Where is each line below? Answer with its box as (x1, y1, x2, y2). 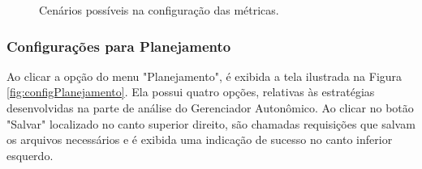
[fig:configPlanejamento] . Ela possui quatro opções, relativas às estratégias (6, 83, 375, 100)
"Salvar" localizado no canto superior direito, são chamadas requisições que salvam (6, 115, 416, 132)
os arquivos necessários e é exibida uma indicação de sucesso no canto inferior (6, 131, 393, 148)
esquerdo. (6, 146, 54, 163)
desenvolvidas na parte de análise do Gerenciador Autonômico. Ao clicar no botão (6, 99, 414, 116)
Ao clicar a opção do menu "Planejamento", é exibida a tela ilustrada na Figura (6, 67, 403, 84)
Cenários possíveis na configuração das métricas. (39, 2, 279, 18)
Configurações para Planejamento (6, 36, 231, 56)
